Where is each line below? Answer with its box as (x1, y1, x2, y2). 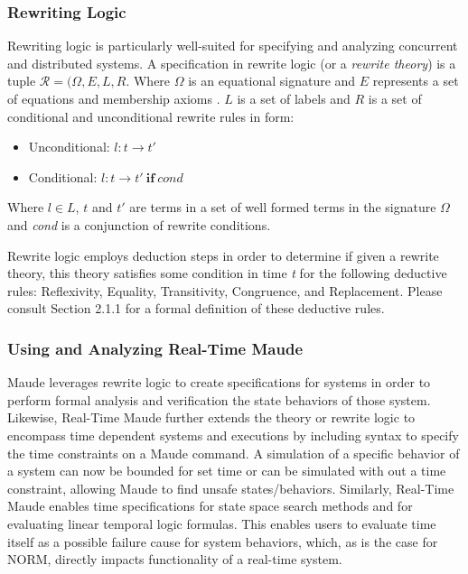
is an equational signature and (188, 71, 356, 90)
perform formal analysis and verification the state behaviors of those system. (7, 390, 431, 409)
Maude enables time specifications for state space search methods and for (7, 496, 413, 515)
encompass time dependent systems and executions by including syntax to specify (7, 425, 459, 444)
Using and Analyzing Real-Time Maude (7, 337, 304, 359)
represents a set (372, 71, 459, 90)
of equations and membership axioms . (7, 89, 220, 107)
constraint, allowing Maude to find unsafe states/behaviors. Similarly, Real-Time (7, 478, 454, 497)
